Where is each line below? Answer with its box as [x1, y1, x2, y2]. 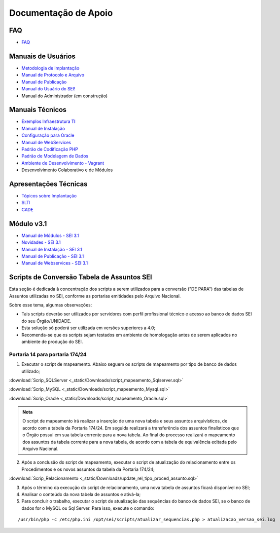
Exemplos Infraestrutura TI [21, 118, 76, 124]
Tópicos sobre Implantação [21, 193, 77, 199]
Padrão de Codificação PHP [21, 146, 78, 152]
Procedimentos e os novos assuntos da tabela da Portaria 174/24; [21, 466, 155, 472]
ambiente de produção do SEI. [21, 339, 83, 344]
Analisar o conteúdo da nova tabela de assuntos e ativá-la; [21, 491, 141, 497]
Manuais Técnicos [9, 106, 67, 114]
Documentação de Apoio [9, 7, 113, 18]
